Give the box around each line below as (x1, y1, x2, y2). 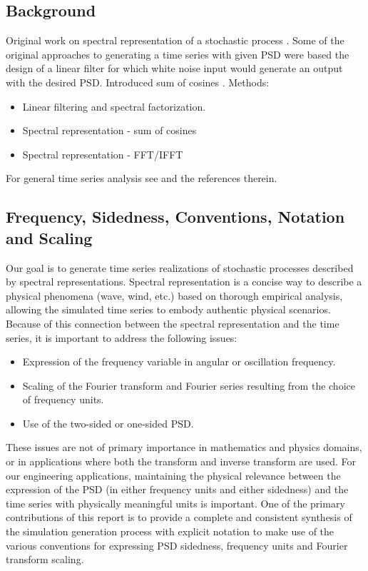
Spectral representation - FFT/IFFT (22, 146, 183, 161)
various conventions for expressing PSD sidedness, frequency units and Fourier (6, 537, 348, 552)
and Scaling (6, 226, 93, 248)
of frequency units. (22, 392, 104, 407)
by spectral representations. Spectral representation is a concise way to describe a (6, 274, 362, 289)
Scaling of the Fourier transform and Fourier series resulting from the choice (22, 378, 355, 393)
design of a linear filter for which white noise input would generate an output (6, 61, 343, 76)
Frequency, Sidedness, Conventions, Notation (6, 206, 345, 228)
